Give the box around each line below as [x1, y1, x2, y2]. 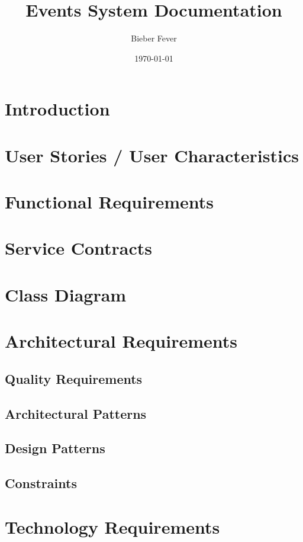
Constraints [5, 474, 77, 492]
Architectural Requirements [5, 329, 237, 353]
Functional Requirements [5, 190, 214, 214]
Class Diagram [5, 282, 127, 306]
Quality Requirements [5, 369, 143, 387]
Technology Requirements [5, 514, 220, 538]
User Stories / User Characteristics [5, 143, 299, 167]
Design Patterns [5, 439, 105, 457]
